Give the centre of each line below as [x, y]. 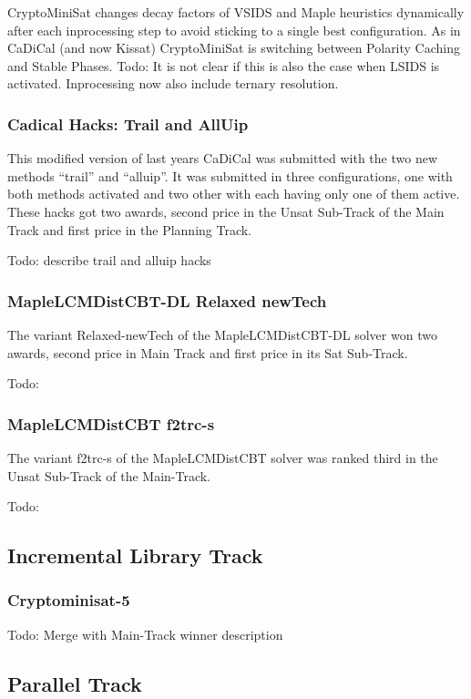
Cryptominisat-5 [69, 600]
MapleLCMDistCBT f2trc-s [111, 423]
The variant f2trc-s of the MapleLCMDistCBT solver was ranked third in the [223, 457]
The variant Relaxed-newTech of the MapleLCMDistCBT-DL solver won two [222, 334]
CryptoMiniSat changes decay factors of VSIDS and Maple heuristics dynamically [236, 12]
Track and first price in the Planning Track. [130, 229]
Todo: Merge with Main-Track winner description [145, 634]
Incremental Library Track [135, 555]
